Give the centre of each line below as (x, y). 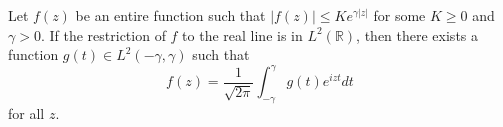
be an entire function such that (170, 15)
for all (26, 113)
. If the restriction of (103, 34)
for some (399, 15)
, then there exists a (417, 34)
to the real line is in (242, 34)
